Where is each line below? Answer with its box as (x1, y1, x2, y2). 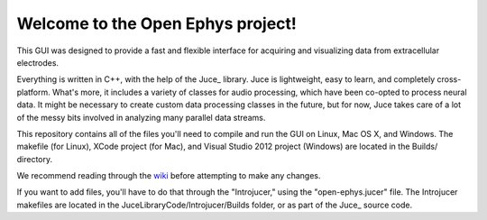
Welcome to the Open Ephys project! (16, 14, 298, 33)
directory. (16, 153, 53, 164)
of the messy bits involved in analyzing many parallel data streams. (16, 112, 266, 123)
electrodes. (16, 57, 59, 68)
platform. (16, 87, 51, 97)
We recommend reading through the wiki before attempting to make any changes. (16, 170, 321, 181)
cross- (436, 74, 462, 85)
